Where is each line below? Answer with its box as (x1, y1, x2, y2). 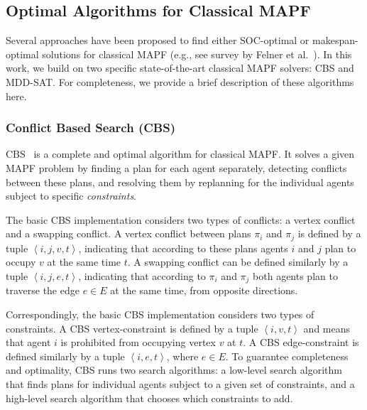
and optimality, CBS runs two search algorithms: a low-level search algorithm (6, 362, 342, 377)
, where (166, 348, 199, 363)
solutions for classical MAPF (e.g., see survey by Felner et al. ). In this (42, 46, 352, 61)
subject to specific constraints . (6, 188, 137, 203)
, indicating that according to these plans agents (78, 240, 288, 255)
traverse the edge (6, 283, 80, 298)
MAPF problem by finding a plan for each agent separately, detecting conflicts (6, 160, 347, 175)
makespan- (312, 33, 358, 48)
